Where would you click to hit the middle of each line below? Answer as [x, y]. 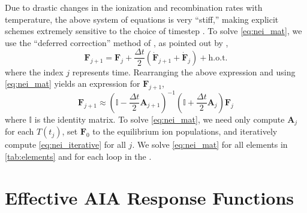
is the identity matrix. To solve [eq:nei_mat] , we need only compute [159, 119]
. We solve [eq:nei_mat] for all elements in [210, 144]
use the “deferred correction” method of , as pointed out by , [117, 42]
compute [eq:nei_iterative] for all [65, 144]
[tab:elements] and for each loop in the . [78, 156]
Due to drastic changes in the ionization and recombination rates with [134, 7]
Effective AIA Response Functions [150, 197]
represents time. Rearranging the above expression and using [184, 71]
